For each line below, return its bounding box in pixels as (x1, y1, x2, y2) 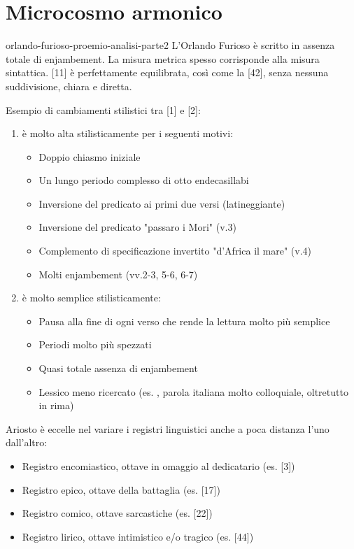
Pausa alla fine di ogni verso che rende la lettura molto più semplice (38, 313, 330, 328)
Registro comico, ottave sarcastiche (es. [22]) (22, 506, 213, 520)
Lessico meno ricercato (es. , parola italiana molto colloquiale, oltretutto (38, 384, 348, 399)
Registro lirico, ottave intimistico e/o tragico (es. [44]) (22, 529, 254, 543)
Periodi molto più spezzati (38, 337, 152, 352)
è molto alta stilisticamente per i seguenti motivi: (22, 126, 234, 141)
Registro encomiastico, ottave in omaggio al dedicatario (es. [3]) (22, 459, 295, 473)
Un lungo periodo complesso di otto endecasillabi (38, 173, 249, 187)
